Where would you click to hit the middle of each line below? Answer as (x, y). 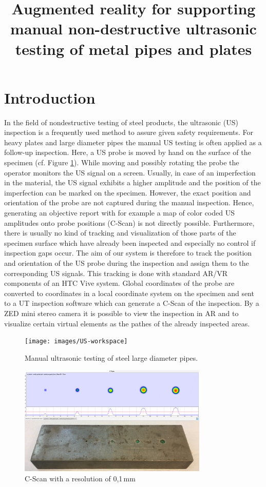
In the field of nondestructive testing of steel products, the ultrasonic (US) (121, 122)
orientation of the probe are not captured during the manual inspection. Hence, (129, 202)
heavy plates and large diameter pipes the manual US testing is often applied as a (133, 142)
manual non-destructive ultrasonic (134, 28)
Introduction (50, 97)
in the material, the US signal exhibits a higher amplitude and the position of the (132, 182)
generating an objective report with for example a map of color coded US (119, 213)
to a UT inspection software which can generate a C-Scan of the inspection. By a (132, 303)
